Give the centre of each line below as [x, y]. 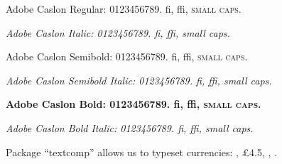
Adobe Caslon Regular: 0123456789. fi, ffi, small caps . [124, 9]
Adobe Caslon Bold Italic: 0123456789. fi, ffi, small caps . [130, 127]
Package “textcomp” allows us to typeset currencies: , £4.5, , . [142, 152]
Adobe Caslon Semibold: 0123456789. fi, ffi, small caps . [127, 56]
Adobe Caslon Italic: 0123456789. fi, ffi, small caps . [118, 32]
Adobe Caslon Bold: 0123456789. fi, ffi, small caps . [134, 104]
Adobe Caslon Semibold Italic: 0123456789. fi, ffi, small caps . [139, 80]
